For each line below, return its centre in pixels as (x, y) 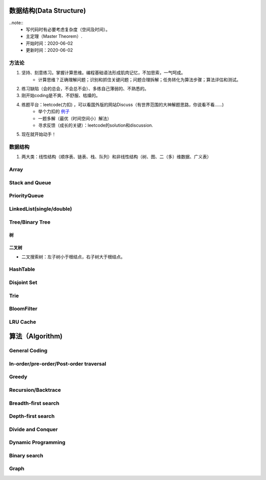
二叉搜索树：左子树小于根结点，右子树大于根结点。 (73, 257)
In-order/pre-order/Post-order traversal (58, 364)
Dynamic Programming (37, 443)
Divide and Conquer (33, 429)
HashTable (22, 270)
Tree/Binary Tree (30, 222)
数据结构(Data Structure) (48, 11)
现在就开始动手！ (39, 134)
